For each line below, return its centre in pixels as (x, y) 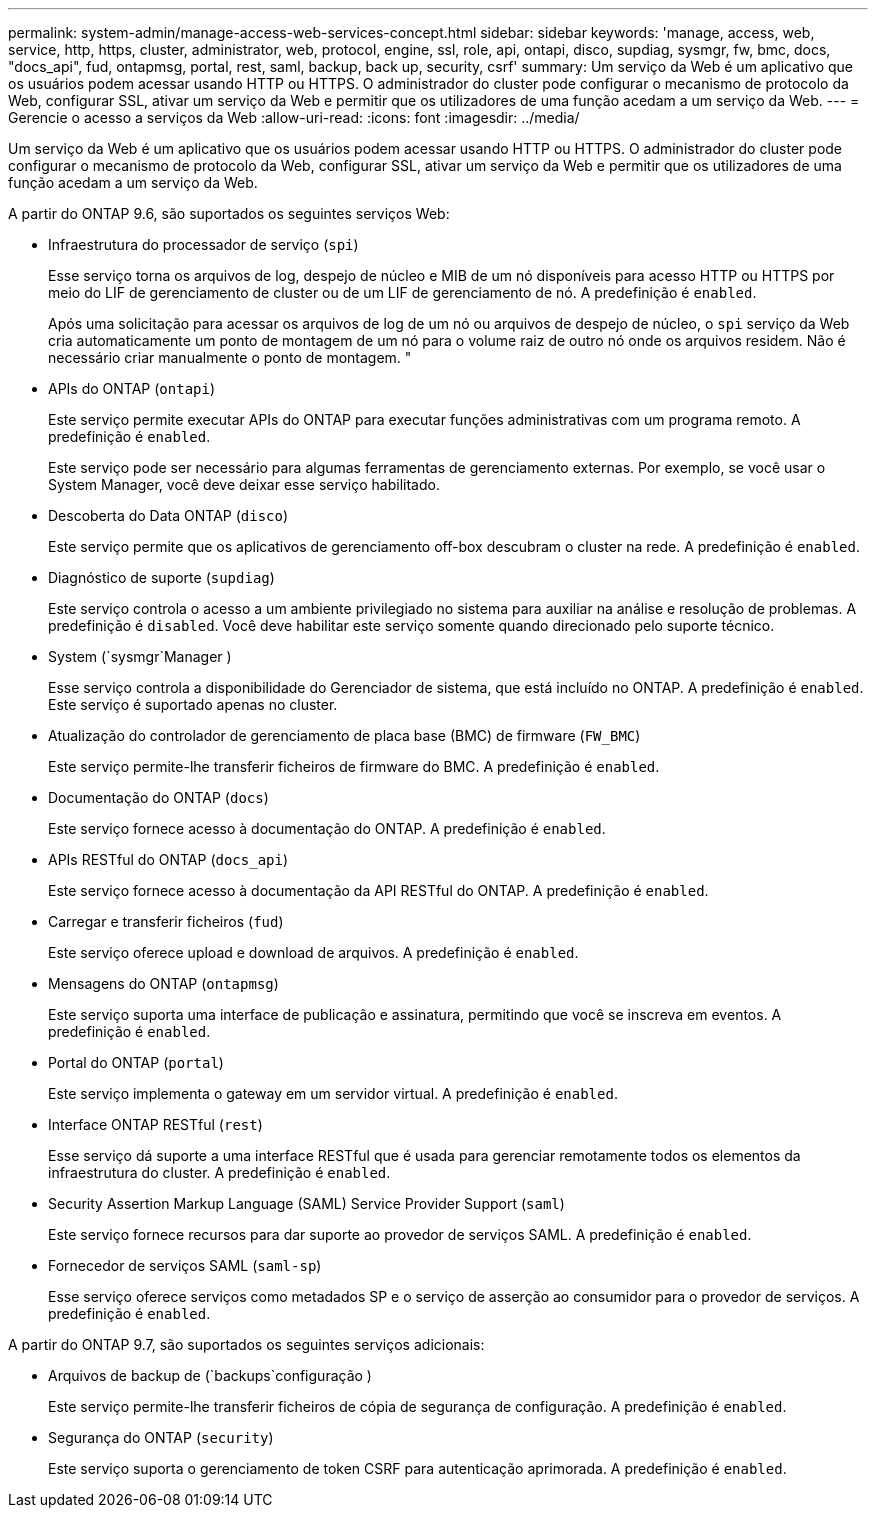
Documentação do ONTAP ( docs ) (158, 797)
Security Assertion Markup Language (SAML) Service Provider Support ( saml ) (306, 1203)
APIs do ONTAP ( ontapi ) (132, 388)
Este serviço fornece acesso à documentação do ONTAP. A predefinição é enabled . (327, 828)
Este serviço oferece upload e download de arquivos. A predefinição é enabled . (313, 952)
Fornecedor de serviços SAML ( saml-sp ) (185, 1265)
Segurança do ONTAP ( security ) (161, 1437)
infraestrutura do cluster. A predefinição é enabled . (219, 1172)
